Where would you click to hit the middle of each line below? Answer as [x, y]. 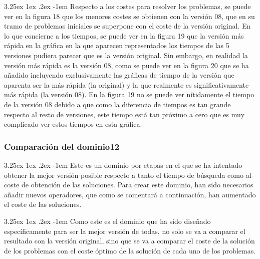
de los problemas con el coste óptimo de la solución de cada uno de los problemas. [130, 250]
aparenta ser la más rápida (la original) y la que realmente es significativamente [126, 84]
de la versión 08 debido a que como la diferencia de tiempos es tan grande [117, 104]
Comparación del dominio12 [62, 146]
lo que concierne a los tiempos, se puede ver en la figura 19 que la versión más [124, 35]
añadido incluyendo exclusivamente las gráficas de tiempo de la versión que [119, 75]
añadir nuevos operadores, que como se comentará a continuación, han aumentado [130, 194]
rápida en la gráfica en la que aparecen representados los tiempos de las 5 [117, 45]
